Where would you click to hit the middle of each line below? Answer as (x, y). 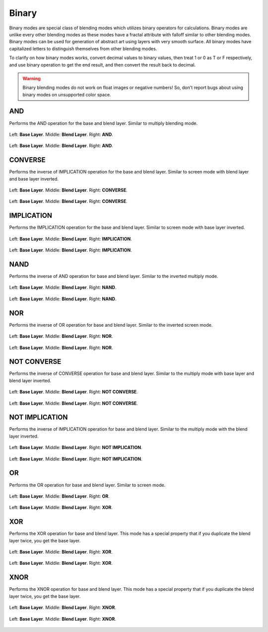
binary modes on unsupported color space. (67, 94)
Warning (32, 78)
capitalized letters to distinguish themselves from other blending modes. (83, 48)
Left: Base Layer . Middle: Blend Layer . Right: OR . (60, 496)
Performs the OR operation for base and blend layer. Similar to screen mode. (87, 485)
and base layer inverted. (34, 179)
